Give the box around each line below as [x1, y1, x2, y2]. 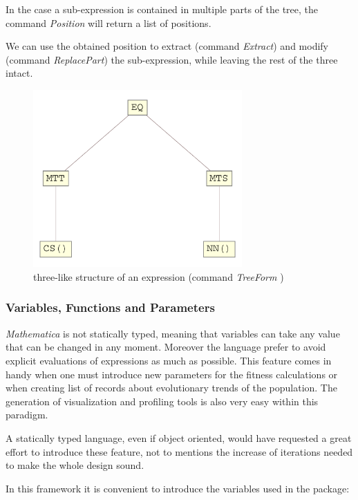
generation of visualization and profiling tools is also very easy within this [6, 393, 319, 408]
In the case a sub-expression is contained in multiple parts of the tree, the [6, 2, 319, 16]
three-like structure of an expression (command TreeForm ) [33, 269, 284, 284]
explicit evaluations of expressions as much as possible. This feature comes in [6, 353, 332, 367]
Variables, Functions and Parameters [6, 299, 215, 316]
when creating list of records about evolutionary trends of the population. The [6, 380, 337, 395]
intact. [6, 66, 33, 80]
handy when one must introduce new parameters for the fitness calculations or [6, 367, 338, 381]
